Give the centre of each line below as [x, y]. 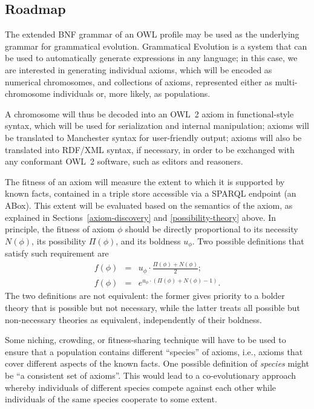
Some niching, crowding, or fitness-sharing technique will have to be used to [146, 340]
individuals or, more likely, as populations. [132, 93]
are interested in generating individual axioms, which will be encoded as [139, 69]
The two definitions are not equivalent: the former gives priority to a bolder [145, 296]
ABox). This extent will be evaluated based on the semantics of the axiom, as [149, 205]
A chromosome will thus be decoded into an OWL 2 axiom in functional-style [149, 113]
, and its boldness [148, 240]
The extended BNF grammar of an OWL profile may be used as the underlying [152, 34]
